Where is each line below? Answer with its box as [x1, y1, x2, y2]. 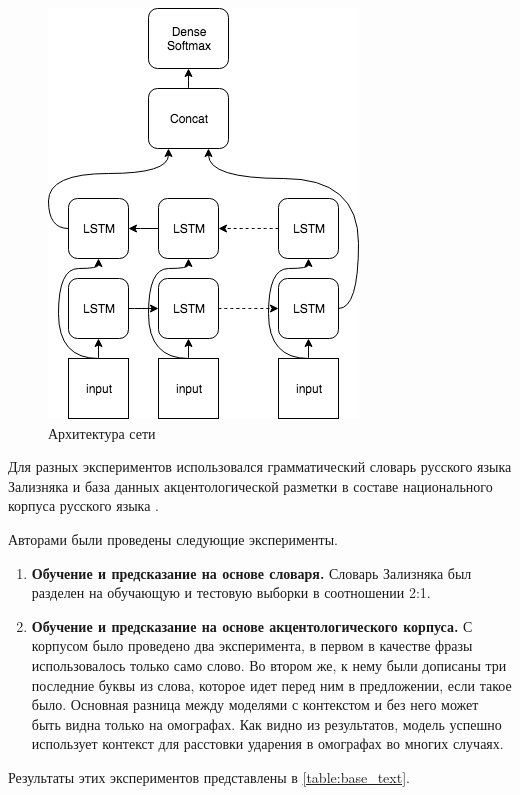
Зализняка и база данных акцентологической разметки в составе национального [8, 475, 493, 496]
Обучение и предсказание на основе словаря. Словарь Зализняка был [31, 562, 472, 583]
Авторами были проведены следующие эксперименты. [8, 528, 338, 549]
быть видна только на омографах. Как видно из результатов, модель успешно [31, 713, 502, 734]
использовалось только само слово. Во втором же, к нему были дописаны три [31, 654, 507, 675]
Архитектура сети [48, 422, 156, 443]
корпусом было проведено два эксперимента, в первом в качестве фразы [31, 635, 473, 656]
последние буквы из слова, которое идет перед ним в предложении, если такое [31, 674, 512, 695]
